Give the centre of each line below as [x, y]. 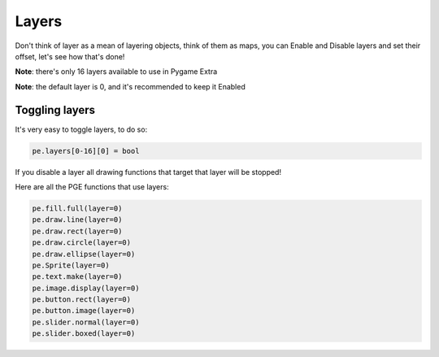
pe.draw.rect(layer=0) [77, 231]
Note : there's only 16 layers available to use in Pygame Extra [116, 72]
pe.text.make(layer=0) [77, 277]
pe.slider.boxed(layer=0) [84, 334]
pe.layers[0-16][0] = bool [86, 151]
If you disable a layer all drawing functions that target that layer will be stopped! [148, 172]
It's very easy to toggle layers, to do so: [81, 129]
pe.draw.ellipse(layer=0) [84, 254]
